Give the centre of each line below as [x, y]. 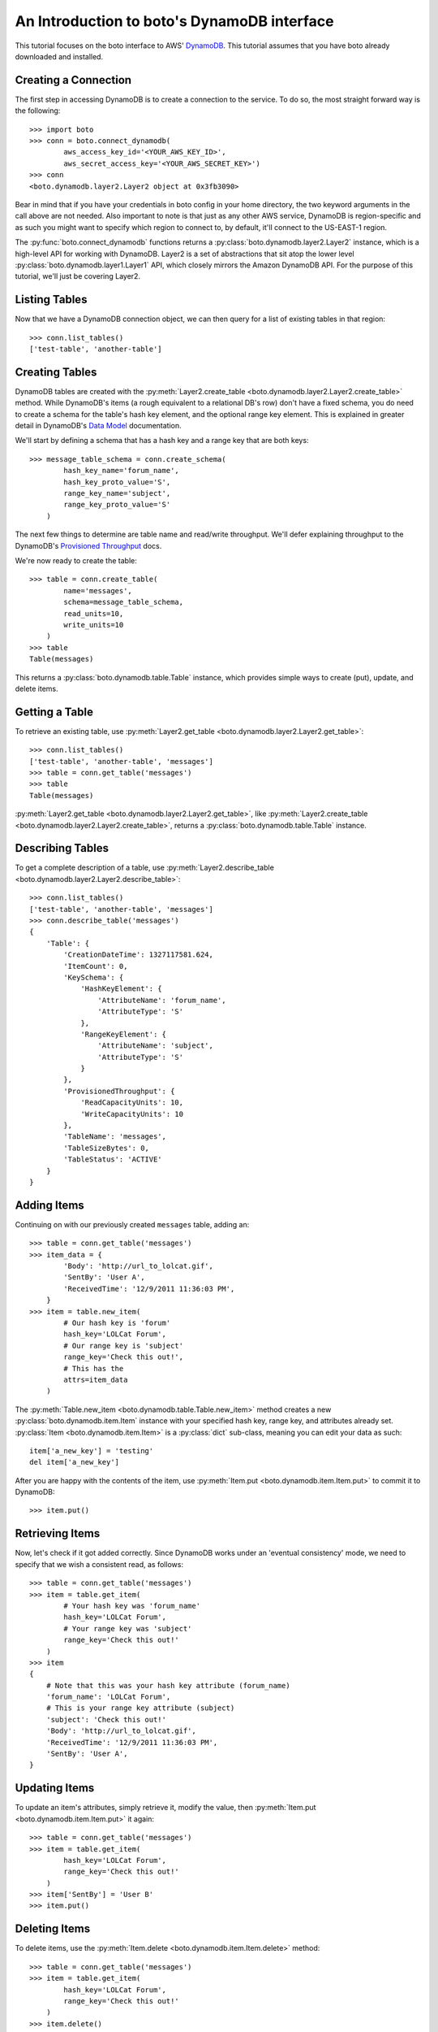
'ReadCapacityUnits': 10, [132, 1103]
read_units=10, [94, 613]
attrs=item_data [96, 1379]
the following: [38, 111]
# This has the [94, 1368]
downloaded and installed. [59, 56]
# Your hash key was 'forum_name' [132, 1606]
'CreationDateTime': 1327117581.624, [139, 955]
